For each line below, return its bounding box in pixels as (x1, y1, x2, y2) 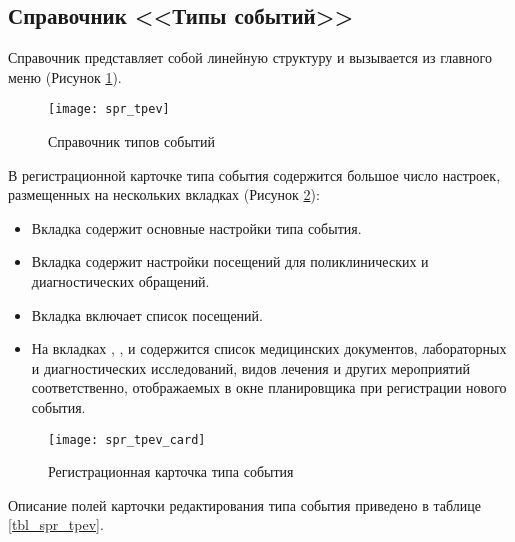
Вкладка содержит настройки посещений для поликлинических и (31, 251, 429, 272)
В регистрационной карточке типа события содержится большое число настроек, (8, 164, 501, 185)
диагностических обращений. (31, 271, 210, 292)
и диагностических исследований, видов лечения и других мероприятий (31, 357, 470, 378)
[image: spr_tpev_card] (48, 432, 206, 447)
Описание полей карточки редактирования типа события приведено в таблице (8, 494, 481, 515)
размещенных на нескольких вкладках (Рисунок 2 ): (8, 184, 320, 205)
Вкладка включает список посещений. (31, 304, 263, 325)
